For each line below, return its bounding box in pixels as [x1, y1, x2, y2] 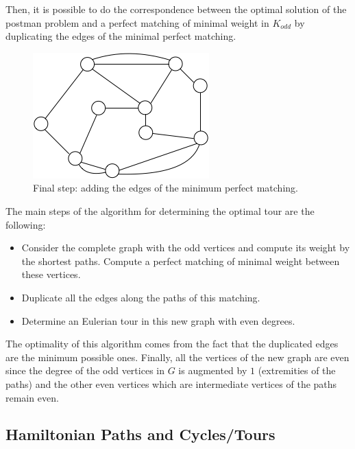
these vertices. [21, 267, 81, 281]
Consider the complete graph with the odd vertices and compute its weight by [21, 240, 350, 255]
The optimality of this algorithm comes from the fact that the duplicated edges [5, 336, 339, 351]
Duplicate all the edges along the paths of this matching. [21, 290, 260, 304]
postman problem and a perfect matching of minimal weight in [5, 15, 269, 30]
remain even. [5, 390, 59, 404]
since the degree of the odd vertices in [5, 363, 164, 378]
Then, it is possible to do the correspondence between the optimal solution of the [5, 2, 347, 16]
